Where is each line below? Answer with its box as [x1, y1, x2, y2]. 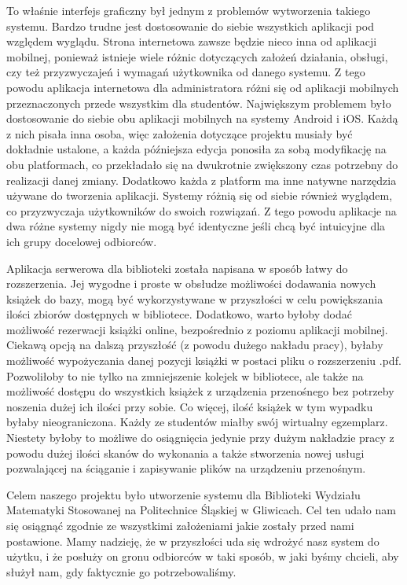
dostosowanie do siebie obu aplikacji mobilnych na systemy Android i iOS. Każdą [6, 110, 398, 127]
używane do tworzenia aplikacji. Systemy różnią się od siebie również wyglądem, [6, 187, 393, 204]
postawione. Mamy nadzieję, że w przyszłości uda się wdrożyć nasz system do [6, 532, 379, 549]
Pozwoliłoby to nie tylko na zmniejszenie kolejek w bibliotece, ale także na [6, 367, 364, 384]
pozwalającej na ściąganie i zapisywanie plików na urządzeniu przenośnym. [6, 460, 366, 476]
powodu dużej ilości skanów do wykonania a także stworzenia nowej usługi [6, 444, 365, 461]
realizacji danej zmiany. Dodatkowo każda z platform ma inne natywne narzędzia [6, 171, 397, 188]
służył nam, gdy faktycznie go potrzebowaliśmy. [6, 563, 236, 579]
